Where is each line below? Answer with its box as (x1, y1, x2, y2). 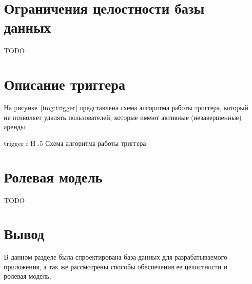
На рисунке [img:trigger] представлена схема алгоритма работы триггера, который (4, 102, 249, 113)
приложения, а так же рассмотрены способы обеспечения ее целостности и (4, 261, 228, 271)
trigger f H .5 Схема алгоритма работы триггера (4, 138, 146, 148)
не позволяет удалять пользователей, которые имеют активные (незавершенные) (4, 112, 242, 122)
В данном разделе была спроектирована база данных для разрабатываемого (4, 252, 227, 262)
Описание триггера (4, 74, 126, 94)
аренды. (4, 122, 27, 132)
